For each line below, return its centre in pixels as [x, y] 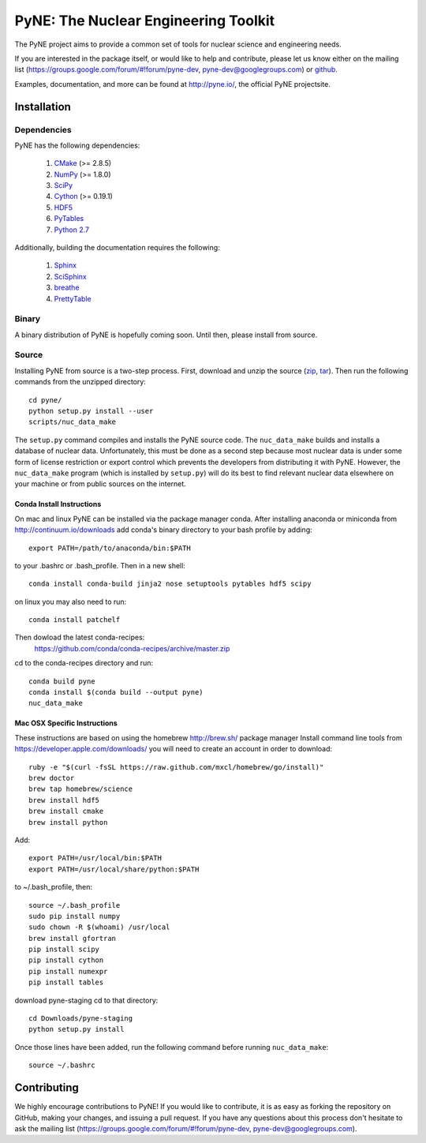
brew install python [68, 822]
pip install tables [66, 982]
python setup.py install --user [91, 411]
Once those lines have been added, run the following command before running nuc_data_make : [172, 1047]
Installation [43, 107]
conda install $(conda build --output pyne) [116, 692]
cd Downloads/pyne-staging [81, 1019]
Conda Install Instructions [58, 504]
